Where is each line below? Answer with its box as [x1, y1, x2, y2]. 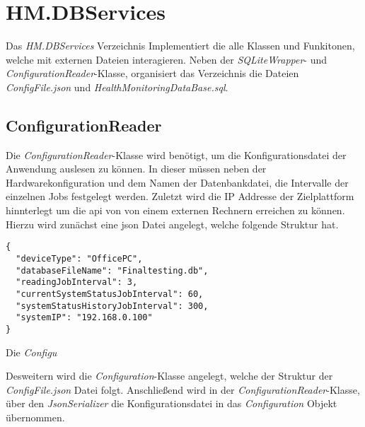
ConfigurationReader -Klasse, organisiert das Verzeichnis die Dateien [6, 66, 299, 81]
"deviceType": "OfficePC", [16, 253, 143, 264]
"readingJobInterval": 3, [16, 277, 138, 288]
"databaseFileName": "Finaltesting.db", [16, 265, 209, 276]
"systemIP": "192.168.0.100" [16, 312, 153, 323]
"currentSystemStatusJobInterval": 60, [16, 288, 204, 299]
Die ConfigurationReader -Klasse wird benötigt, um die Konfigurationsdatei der [6, 147, 347, 162]
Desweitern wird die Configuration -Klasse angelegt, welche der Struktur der [6, 368, 333, 383]
